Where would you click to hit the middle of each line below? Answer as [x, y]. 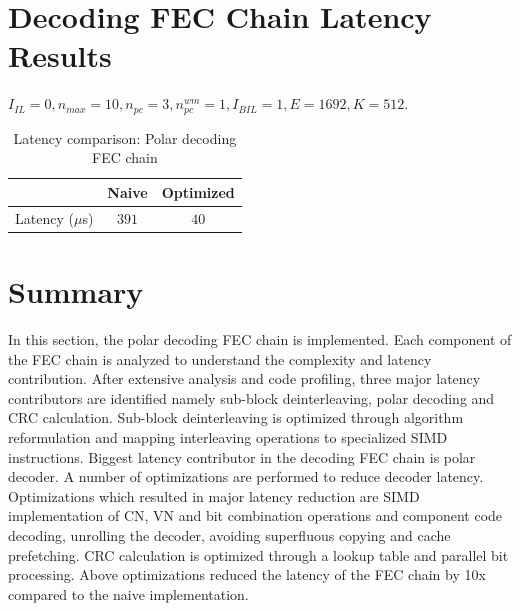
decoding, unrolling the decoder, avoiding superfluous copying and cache [229, 534]
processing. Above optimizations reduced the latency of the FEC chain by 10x [247, 574]
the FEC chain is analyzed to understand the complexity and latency [220, 358]
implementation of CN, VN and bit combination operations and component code [255, 515]
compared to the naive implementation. [128, 593]
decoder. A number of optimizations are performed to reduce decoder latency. [246, 476]
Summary [76, 291]
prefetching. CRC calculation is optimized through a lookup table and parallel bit [258, 554]
